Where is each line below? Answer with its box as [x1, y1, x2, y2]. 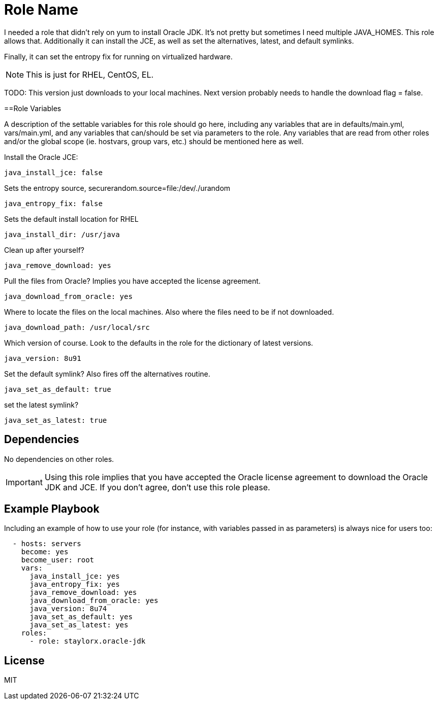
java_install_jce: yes [29, 572, 120, 581]
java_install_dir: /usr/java [4, 230, 120, 239]
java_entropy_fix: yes [29, 580, 120, 589]
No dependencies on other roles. [4, 454, 114, 463]
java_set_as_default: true [4, 385, 111, 393]
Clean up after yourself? [4, 245, 84, 254]
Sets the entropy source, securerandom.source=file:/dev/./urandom [4, 183, 231, 192]
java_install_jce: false [4, 168, 103, 177]
